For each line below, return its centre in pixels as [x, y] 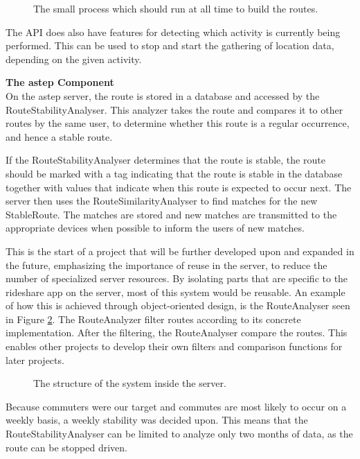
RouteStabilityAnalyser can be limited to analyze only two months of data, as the [179, 434]
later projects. [35, 360]
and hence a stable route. [59, 136]
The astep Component [60, 82]
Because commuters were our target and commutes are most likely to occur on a [176, 406]
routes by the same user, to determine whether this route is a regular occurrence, [178, 123]
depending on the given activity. [74, 59]
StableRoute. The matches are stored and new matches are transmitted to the [171, 214]
